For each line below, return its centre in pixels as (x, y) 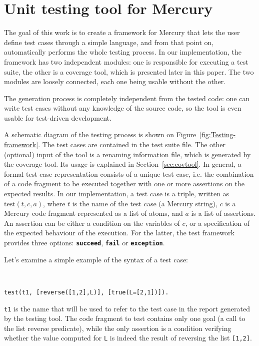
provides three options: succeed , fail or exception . (84, 242)
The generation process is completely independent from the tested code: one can (127, 98)
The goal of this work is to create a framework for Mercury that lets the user (122, 32)
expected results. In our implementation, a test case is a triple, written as (117, 194)
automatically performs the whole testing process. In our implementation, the (123, 52)
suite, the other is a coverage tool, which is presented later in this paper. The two (129, 71)
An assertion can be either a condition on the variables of (92, 223)
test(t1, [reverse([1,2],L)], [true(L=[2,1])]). (86, 292)
